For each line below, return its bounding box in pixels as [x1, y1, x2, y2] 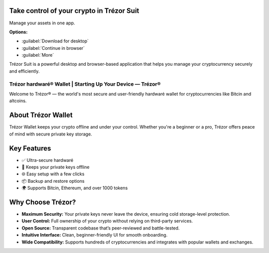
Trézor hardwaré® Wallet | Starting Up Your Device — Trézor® [9, 80, 161, 87]
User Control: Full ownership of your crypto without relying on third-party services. [21, 218, 193, 224]
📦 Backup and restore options [21, 178, 85, 184]
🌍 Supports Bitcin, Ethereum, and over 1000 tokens [21, 185, 128, 191]
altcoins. [9, 98, 27, 104]
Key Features [9, 144, 51, 152]
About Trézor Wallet [9, 111, 73, 120]
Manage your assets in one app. [9, 20, 75, 26]
